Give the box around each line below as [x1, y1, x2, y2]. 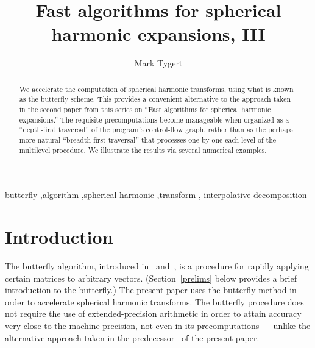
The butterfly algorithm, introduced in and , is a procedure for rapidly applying [5, 260, 309, 272]
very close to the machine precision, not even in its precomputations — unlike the [5, 319, 311, 332]
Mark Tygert [134, 57, 183, 69]
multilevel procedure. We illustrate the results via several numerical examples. [19, 144, 267, 155]
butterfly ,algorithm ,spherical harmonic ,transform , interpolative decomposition [5, 188, 307, 201]
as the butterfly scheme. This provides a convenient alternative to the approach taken [19, 94, 291, 104]
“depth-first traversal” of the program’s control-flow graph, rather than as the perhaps [19, 124, 293, 135]
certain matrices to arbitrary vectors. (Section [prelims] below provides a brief [5, 271, 297, 284]
